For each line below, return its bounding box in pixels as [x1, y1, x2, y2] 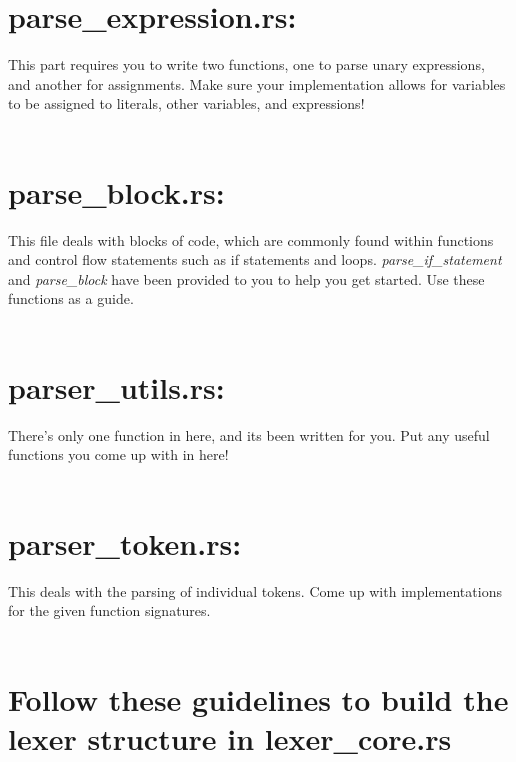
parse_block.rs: [8, 171, 225, 212]
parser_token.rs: [8, 522, 242, 563]
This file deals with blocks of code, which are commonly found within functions [8, 229, 494, 250]
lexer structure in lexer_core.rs [8, 717, 452, 758]
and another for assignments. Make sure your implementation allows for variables [8, 73, 506, 94]
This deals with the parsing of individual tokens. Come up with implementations [8, 580, 502, 601]
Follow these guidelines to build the [8, 678, 509, 719]
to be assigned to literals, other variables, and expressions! [8, 93, 365, 114]
